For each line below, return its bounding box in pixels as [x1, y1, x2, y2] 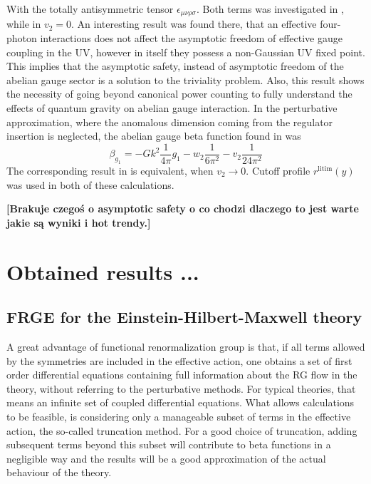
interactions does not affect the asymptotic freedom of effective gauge [40, 31, 343, 46]
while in [6, 16, 41, 31]
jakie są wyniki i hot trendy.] [6, 215, 151, 230]
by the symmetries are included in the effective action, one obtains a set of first [6, 353, 352, 368]
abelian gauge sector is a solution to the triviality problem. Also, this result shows [6, 72, 365, 87]
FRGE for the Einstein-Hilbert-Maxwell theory [6, 306, 362, 328]
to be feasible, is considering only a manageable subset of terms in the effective [6, 408, 351, 423]
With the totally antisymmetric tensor [6, 1, 174, 16]
